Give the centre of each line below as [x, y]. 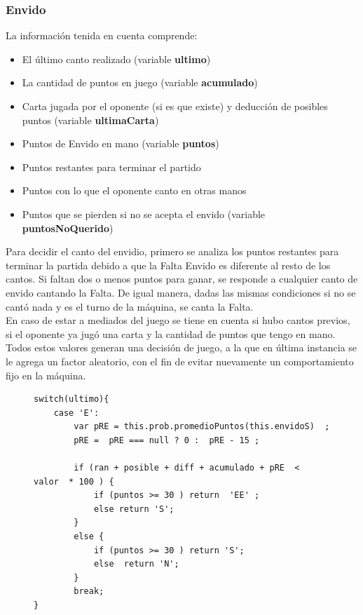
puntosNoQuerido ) [68, 228]
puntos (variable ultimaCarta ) [90, 120]
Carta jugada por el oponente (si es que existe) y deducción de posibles [175, 106]
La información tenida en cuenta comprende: [102, 35]
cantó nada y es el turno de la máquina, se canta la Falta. [130, 306]
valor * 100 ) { [74, 481]
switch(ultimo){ [71, 399]
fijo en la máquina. [46, 375]
